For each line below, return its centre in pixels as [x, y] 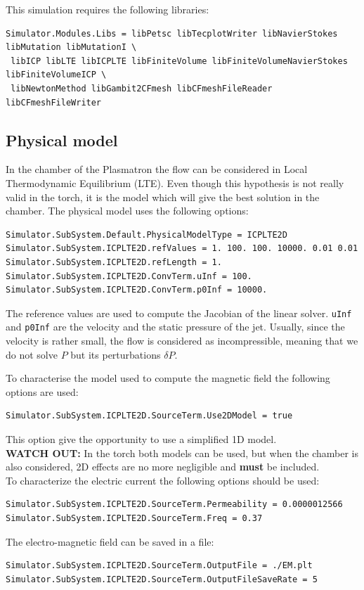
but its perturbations [116, 354]
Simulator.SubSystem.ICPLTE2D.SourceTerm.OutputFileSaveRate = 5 [162, 579]
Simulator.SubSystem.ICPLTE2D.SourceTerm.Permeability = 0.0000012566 [174, 505]
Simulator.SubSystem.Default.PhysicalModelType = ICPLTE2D [147, 235]
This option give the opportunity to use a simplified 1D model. [141, 438]
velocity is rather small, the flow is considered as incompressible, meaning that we [182, 341]
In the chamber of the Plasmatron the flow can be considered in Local [157, 169]
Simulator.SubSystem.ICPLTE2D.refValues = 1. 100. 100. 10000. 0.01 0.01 [182, 249]
